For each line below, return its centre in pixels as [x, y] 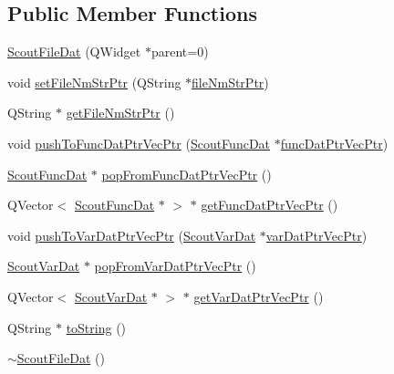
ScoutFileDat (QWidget [74, 52]
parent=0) [180, 52]
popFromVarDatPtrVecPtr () [175, 266]
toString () [96, 327]
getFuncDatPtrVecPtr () [270, 205]
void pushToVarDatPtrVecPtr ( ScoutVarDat [132, 235]
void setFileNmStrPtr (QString [94, 82]
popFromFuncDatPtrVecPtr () [187, 174]
